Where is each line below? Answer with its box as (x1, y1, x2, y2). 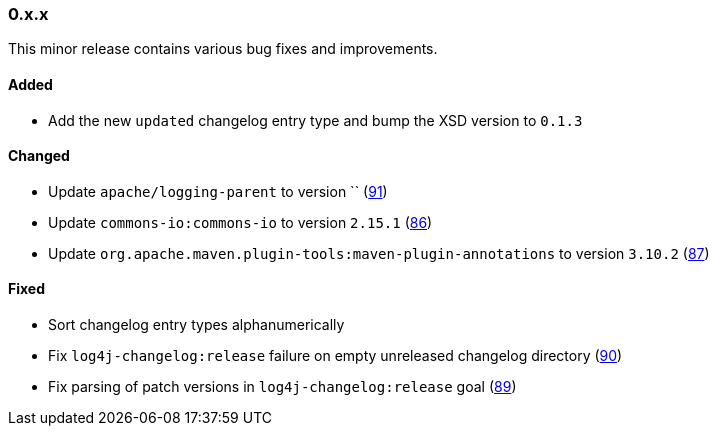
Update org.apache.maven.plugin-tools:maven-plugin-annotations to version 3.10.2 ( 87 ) (48, 244, 710, 262)
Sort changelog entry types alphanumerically (48, 316, 345, 334)
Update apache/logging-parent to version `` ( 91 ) (48, 182, 388, 200)
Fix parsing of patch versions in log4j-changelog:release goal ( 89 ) (48, 378, 517, 396)
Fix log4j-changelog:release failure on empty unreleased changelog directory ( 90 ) (48, 347, 623, 365)
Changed (8, 147, 70, 165)
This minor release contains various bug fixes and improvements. (8, 40, 438, 58)
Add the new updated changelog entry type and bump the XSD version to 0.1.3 (48, 111, 583, 129)
